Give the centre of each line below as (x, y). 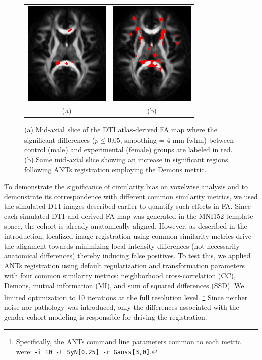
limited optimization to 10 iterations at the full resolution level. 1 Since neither (126, 296)
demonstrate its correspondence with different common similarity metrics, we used (131, 196)
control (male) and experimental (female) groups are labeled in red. (128, 149)
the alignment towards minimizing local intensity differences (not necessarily (122, 245)
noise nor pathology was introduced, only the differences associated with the (122, 307)
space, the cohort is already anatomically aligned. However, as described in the (126, 226)
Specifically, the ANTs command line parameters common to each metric (128, 342)
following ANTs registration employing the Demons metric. (115, 169)
